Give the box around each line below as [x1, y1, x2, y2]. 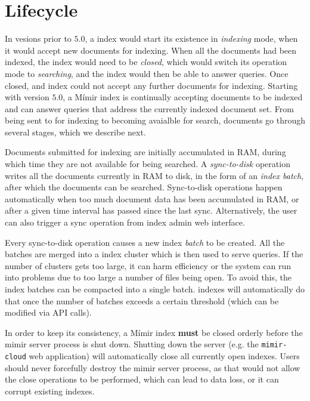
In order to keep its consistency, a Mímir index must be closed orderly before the [5, 326, 303, 338]
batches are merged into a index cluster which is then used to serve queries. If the [5, 248, 303, 260]
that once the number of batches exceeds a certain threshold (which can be [5, 294, 279, 307]
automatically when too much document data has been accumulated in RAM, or [5, 192, 299, 205]
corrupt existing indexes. [5, 384, 95, 397]
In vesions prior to [5, 32, 72, 45]
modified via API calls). [5, 306, 92, 319]
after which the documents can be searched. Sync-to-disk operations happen [5, 181, 283, 193]
